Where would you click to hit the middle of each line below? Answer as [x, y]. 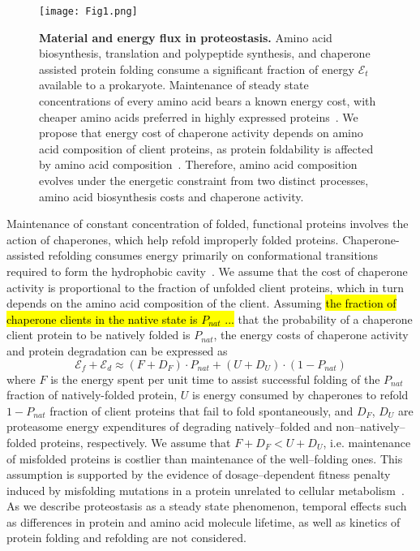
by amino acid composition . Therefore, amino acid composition [198, 164]
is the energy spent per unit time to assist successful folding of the [215, 379]
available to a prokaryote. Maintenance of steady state [174, 85]
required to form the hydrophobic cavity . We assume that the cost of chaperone [207, 271]
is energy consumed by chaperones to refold [300, 395]
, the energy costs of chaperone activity [311, 335]
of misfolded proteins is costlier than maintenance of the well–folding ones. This [205, 458]
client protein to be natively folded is [99, 335]
